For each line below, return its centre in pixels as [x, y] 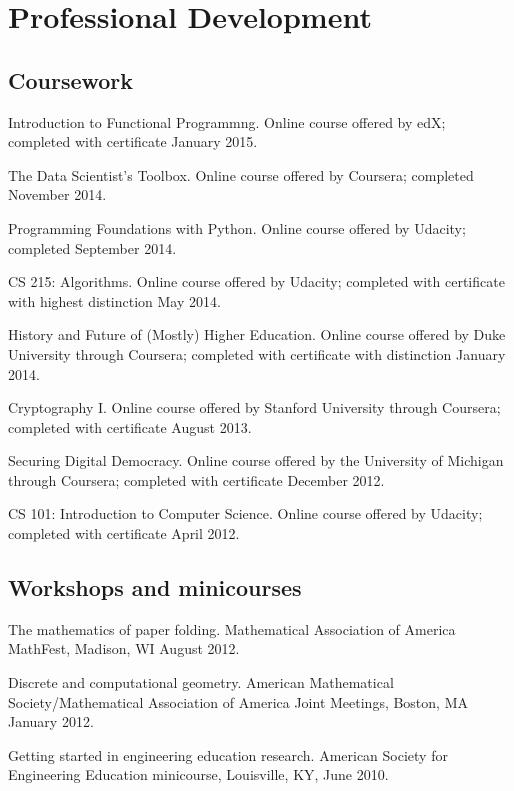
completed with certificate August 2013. [130, 426]
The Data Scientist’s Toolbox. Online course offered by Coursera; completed [241, 174]
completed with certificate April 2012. [124, 533]
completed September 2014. [92, 247]
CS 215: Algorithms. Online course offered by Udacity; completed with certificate [256, 281]
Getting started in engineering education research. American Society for [228, 754]
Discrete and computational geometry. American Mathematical [201, 682]
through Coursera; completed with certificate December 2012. [196, 479]
